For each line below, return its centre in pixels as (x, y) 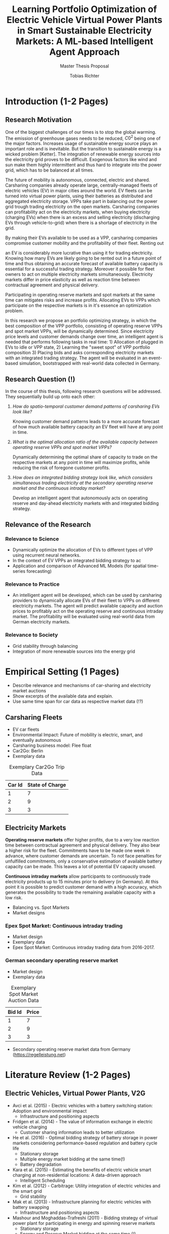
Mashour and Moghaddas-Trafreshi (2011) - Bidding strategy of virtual (85, 1218)
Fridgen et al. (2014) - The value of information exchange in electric (82, 1121)
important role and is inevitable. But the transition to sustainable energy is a (83, 149)
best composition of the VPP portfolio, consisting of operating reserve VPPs (84, 326)
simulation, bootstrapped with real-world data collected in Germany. (90, 363)
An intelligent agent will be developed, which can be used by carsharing (87, 595)
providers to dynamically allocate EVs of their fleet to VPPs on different (86, 600)
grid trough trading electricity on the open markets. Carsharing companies (82, 207)
